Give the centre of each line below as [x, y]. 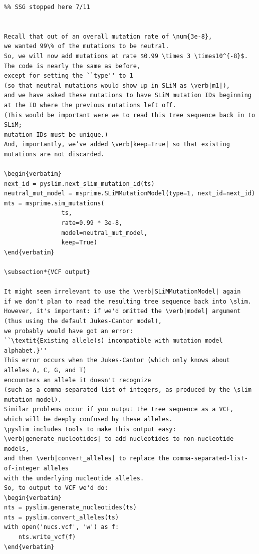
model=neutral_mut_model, [104, 233]
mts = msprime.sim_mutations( [54, 203]
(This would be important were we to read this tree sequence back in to [130, 115]
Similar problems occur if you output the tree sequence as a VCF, [119, 409]
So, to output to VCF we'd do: [56, 488]
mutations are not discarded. [54, 154]
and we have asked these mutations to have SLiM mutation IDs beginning [128, 95]
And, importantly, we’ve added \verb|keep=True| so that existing [117, 145]
